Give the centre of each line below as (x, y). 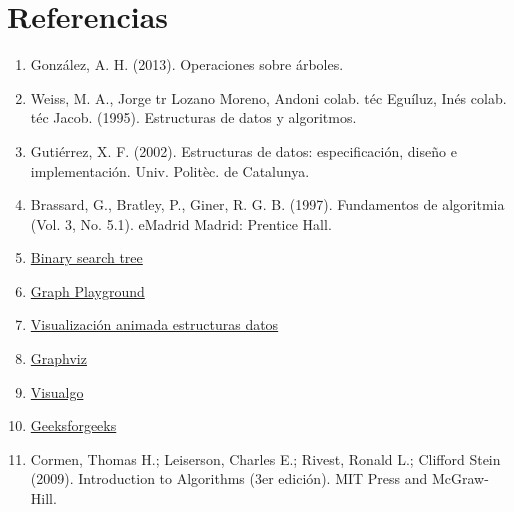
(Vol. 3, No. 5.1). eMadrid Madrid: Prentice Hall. (181, 223)
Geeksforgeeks (73, 425)
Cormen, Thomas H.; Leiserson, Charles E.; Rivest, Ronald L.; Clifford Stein (265, 458)
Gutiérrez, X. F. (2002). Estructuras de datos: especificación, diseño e (243, 150)
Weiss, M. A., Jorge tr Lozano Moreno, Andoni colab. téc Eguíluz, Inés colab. (268, 97)
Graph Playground (87, 290)
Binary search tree (86, 257)
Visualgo (57, 391)
